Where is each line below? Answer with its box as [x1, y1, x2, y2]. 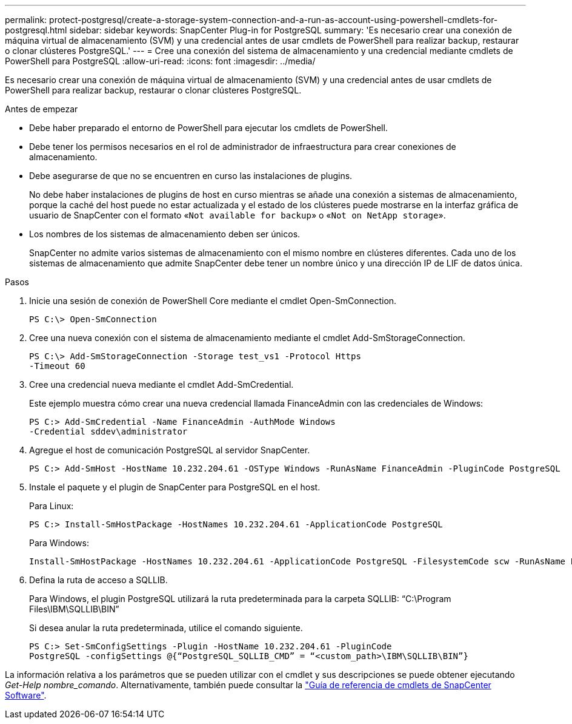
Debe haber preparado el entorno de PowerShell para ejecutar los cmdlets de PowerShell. [29, 123, 388, 133]
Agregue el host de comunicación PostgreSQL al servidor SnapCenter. [29, 445, 310, 455]
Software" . [5, 690, 47, 700]
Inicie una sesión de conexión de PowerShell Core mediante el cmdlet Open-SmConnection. [29, 296, 397, 306]
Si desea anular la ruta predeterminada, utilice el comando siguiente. [29, 623, 303, 633]
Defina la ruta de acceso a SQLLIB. [29, 575, 168, 585]
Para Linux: [29, 501, 74, 511]
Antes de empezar [5, 104, 78, 114]
